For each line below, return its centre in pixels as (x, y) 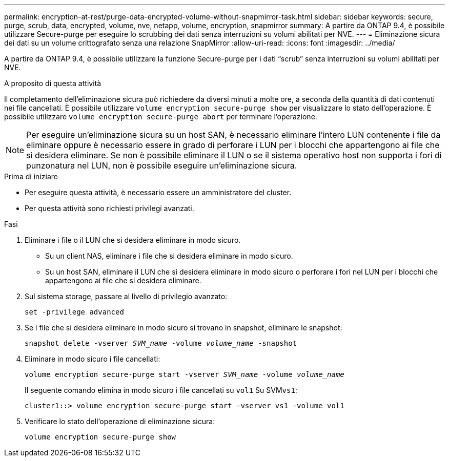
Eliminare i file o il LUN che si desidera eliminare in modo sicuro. (133, 240)
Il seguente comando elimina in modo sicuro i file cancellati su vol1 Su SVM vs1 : (161, 390)
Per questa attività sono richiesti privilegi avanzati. (109, 208)
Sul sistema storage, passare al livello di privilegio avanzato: (126, 296)
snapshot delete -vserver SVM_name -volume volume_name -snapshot (161, 343)
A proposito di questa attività (53, 83)
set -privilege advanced (74, 312)
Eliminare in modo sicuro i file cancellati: (93, 359)
